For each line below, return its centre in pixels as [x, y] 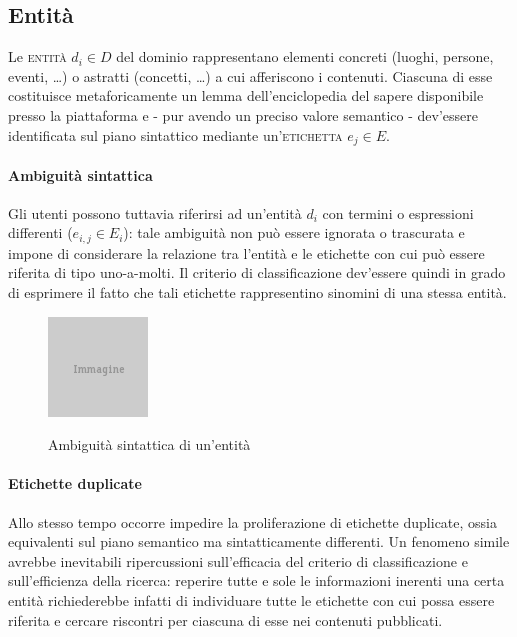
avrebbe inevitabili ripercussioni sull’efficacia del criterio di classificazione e [238, 560]
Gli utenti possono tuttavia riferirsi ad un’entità [155, 212]
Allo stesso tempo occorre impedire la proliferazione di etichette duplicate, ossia [252, 521]
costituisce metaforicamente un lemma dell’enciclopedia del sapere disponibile [246, 95]
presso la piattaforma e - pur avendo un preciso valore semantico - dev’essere [243, 114]
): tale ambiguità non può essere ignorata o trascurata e [294, 232]
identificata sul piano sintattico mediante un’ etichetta [175, 134]
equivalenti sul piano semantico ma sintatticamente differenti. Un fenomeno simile [259, 541]
